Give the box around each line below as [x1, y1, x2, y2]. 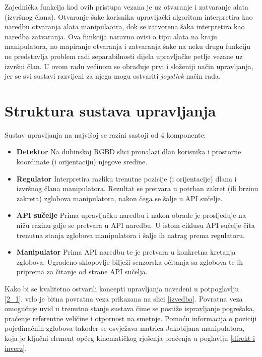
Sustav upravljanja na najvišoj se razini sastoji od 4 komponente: [5, 129, 206, 140]
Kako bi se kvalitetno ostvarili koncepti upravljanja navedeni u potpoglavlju [5, 283, 239, 293]
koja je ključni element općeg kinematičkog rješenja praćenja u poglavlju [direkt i [5, 332, 255, 343]
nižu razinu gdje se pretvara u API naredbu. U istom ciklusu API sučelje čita [16, 220, 255, 230]
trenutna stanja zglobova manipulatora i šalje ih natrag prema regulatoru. [16, 229, 245, 240]
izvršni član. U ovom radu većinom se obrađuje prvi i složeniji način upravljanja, [5, 61, 253, 71]
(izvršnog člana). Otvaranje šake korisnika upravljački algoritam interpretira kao [5, 11, 253, 22]
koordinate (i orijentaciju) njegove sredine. [16, 156, 148, 167]
